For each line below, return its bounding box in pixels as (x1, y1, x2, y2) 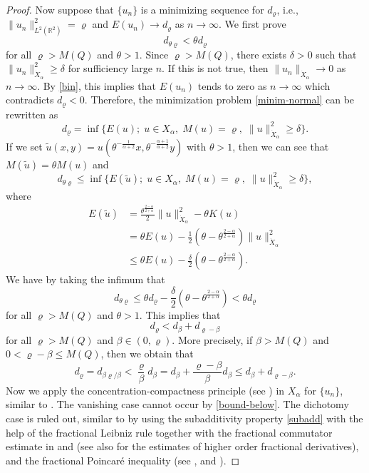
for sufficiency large (68, 61, 153, 76)
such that (316, 46, 357, 61)
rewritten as (6, 106, 58, 121)
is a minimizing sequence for (140, 2, 264, 16)
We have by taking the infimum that (6, 272, 165, 287)
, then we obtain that (100, 346, 194, 361)
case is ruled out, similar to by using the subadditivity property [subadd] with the (6, 411, 363, 425)
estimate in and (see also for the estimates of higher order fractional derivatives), (6, 439, 359, 454)
